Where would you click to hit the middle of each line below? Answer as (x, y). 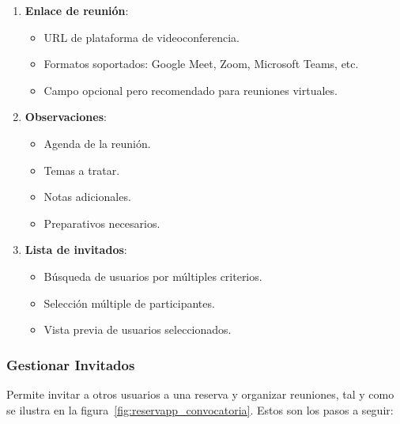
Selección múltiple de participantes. (129, 303)
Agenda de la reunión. (97, 143)
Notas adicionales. (87, 197)
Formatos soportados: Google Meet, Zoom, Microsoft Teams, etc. (201, 64)
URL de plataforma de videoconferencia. (142, 37)
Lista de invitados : (76, 250)
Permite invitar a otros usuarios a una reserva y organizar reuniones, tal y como (200, 394)
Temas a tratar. (82, 170)
